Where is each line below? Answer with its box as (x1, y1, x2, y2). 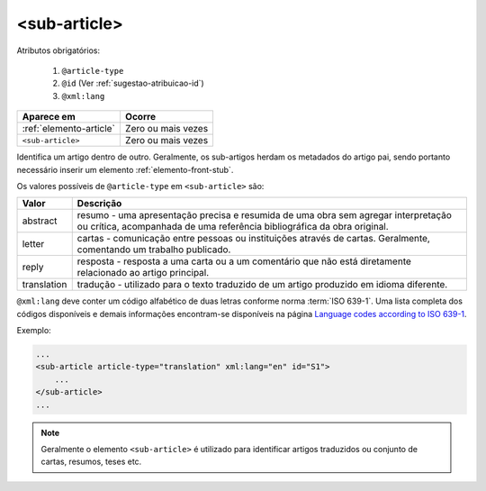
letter (22, 238, 45, 250)
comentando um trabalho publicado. (76, 243, 231, 256)
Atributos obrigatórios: (16, 45, 101, 56)
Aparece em (22, 111, 76, 123)
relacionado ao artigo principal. (76, 267, 210, 279)
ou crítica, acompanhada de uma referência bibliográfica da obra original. (76, 221, 389, 233)
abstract (22, 214, 58, 227)
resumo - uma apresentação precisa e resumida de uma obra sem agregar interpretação (76, 209, 452, 222)
